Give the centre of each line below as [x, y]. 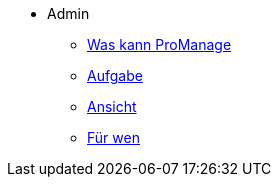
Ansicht [112, 106]
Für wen [113, 137]
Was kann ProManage [159, 44]
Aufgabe [115, 75]
